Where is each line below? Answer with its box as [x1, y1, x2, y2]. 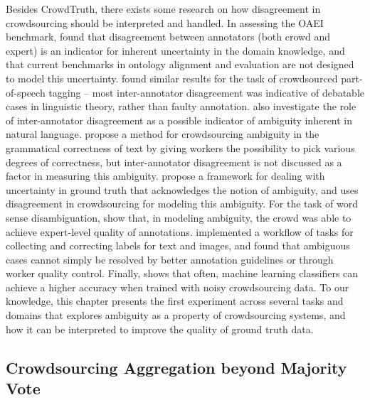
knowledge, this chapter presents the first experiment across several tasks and [6, 293, 344, 308]
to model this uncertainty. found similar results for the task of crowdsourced [6, 70, 338, 85]
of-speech [6, 85, 46, 99]
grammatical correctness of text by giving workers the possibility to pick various [6, 140, 355, 155]
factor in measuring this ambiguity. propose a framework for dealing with [6, 168, 325, 183]
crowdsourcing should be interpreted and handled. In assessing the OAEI [6, 15, 324, 30]
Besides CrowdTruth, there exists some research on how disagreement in [6, 1, 321, 16]
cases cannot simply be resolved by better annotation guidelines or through [6, 252, 334, 266]
